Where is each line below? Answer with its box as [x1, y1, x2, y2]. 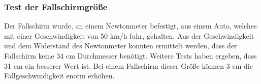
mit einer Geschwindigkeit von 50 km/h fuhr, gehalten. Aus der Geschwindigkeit [4, 30, 254, 41]
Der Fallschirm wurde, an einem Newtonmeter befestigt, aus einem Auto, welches [4, 20, 257, 31]
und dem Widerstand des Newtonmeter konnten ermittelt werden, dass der [4, 40, 237, 51]
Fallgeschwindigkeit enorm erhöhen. [4, 70, 115, 81]
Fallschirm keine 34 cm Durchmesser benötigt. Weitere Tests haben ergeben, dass [4, 50, 257, 61]
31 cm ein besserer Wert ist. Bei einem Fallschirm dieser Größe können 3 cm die [4, 60, 253, 71]
